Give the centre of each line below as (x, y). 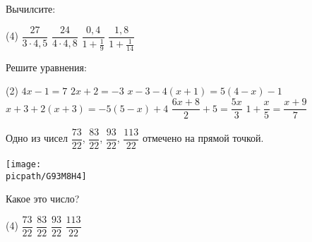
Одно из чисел (37, 138)
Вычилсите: (31, 8)
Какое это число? (43, 199)
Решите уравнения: (46, 67)
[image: (24, 165)
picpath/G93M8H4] (46, 176)
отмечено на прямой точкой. (203, 138)
